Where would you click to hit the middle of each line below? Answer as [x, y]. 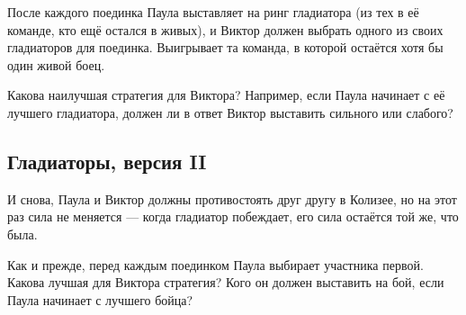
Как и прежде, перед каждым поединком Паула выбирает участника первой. [215, 264]
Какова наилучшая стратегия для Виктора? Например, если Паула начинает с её [226, 95]
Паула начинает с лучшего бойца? [100, 299]
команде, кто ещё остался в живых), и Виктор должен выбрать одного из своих [225, 29]
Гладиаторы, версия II [107, 161]
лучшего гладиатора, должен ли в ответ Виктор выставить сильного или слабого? [230, 112]
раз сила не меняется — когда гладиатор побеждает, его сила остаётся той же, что [233, 216]
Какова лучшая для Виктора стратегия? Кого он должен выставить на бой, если [226, 282]
